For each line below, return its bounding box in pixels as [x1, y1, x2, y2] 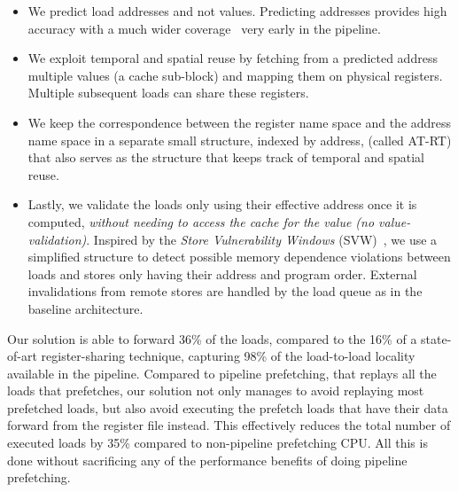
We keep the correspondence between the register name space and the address [27, 113, 452, 131]
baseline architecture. [27, 299, 144, 317]
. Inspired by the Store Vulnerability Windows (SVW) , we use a [86, 230, 438, 248]
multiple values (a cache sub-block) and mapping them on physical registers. [27, 66, 443, 84]
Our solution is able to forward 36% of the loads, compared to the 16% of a [7, 329, 417, 348]
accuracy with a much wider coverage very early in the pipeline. [27, 19, 381, 37]
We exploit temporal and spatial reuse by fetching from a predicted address [27, 49, 438, 67]
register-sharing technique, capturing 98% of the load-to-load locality [41, 347, 415, 365]
